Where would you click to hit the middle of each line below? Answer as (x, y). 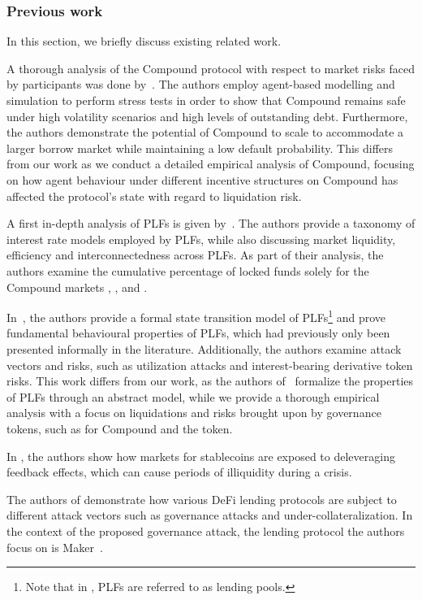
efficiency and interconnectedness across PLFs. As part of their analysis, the (195, 255)
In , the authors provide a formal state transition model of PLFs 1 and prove (196, 316)
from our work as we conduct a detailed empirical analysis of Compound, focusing (211, 164)
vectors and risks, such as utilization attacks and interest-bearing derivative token (210, 365)
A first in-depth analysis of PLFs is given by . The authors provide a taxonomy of (211, 223)
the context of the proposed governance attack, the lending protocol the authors (206, 530)
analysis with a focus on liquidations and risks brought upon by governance (194, 413)
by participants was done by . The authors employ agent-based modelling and (201, 84)
